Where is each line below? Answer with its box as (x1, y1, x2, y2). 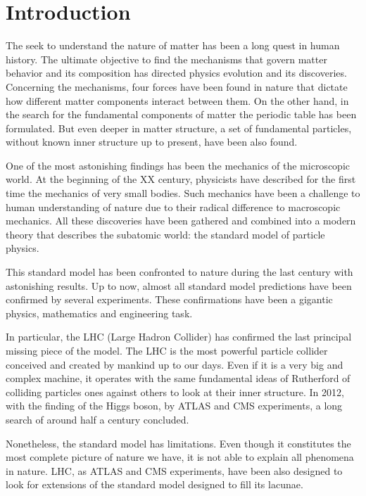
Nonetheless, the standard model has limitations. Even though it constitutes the (6, 435, 351, 450)
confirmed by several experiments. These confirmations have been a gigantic (6, 292, 333, 307)
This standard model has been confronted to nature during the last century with (6, 265, 353, 279)
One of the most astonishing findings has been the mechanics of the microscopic (6, 158, 350, 172)
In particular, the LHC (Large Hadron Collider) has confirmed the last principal (6, 329, 352, 344)
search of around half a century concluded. (6, 412, 189, 426)
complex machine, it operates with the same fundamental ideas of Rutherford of (6, 371, 351, 386)
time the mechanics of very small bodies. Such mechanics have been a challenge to (6, 186, 360, 201)
